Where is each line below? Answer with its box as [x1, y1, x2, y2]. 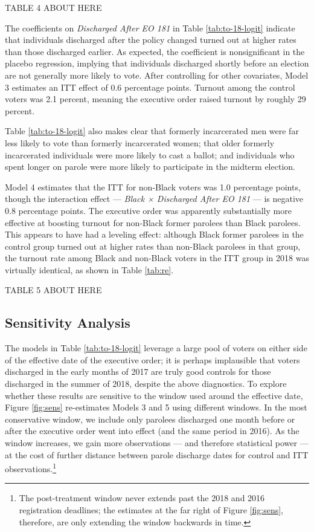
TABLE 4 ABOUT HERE [5, 1, 102, 13]
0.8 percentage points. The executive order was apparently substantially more [5, 204, 292, 216]
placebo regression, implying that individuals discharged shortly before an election [5, 57, 309, 70]
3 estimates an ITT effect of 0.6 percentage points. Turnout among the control [5, 80, 295, 93]
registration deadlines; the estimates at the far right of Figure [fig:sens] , [19, 504, 284, 516]
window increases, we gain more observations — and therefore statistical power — [5, 436, 309, 449]
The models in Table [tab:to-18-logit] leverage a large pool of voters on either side [5, 342, 307, 354]
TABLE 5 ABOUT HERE [5, 284, 102, 296]
